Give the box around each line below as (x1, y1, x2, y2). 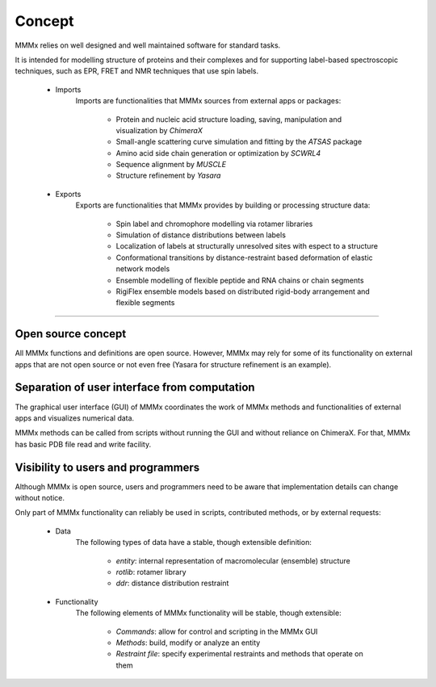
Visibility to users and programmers (15, 460, 200, 474)
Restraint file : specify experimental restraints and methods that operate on (115, 649, 363, 659)
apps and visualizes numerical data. (15, 413, 135, 423)
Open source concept (15, 327, 127, 341)
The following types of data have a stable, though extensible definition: (75, 538, 312, 547)
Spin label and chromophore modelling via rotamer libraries (115, 219, 313, 228)
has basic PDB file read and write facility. (15, 439, 152, 449)
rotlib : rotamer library (115, 567, 187, 576)
